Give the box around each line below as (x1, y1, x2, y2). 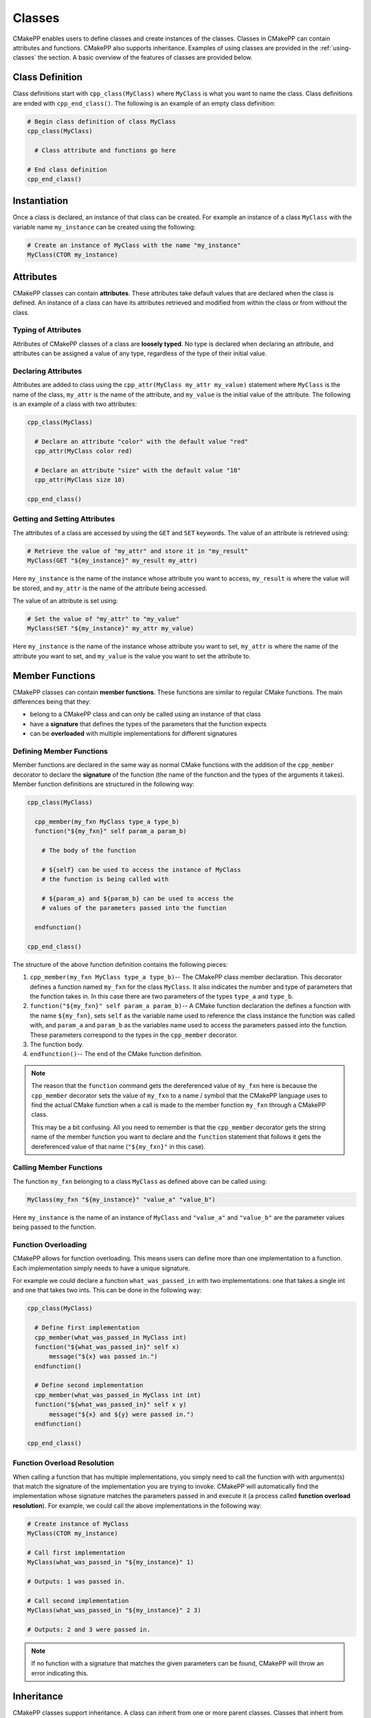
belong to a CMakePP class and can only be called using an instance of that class (30, 710, 261, 718)
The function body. (30, 1040, 84, 1049)
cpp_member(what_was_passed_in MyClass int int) (34, 1391, 202, 1398)
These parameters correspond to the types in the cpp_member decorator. (30, 1031, 238, 1039)
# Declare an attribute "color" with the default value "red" (34, 437, 249, 445)
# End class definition (27, 166, 108, 173)
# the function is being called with (41, 875, 169, 883)
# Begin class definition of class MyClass (27, 118, 177, 125)
